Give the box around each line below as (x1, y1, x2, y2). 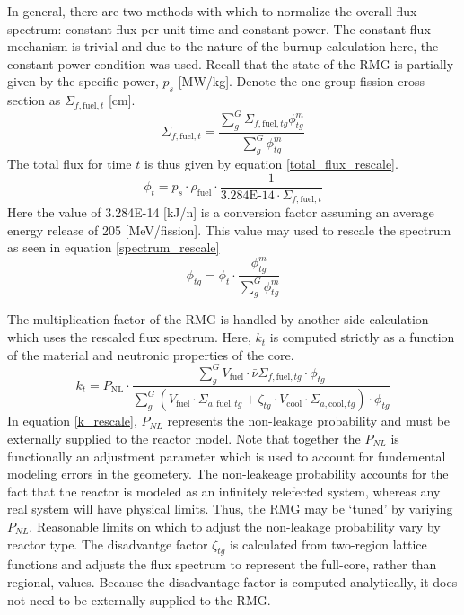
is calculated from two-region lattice (229, 534, 427, 553)
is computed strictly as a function (269, 328, 455, 347)
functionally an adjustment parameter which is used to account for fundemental (7, 446, 446, 465)
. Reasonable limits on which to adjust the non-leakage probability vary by (29, 516, 441, 535)
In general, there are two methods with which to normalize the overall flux (7, 2, 417, 20)
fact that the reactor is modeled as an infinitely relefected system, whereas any (7, 481, 441, 500)
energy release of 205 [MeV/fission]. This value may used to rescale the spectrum (7, 220, 451, 239)
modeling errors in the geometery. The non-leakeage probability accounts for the (7, 464, 449, 483)
